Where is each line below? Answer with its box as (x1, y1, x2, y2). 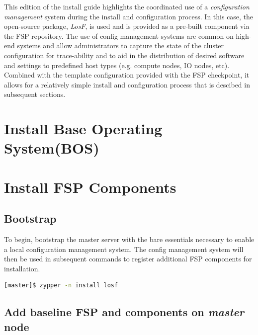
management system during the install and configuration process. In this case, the (4, 11, 254, 21)
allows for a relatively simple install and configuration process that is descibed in (4, 79, 250, 89)
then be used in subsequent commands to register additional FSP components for (4, 253, 252, 264)
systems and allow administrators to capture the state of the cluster (17, 40, 224, 51)
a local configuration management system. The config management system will (4, 244, 244, 254)
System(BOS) (4, 138, 99, 158)
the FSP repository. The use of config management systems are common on (4, 30, 234, 41)
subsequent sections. (4, 89, 66, 99)
